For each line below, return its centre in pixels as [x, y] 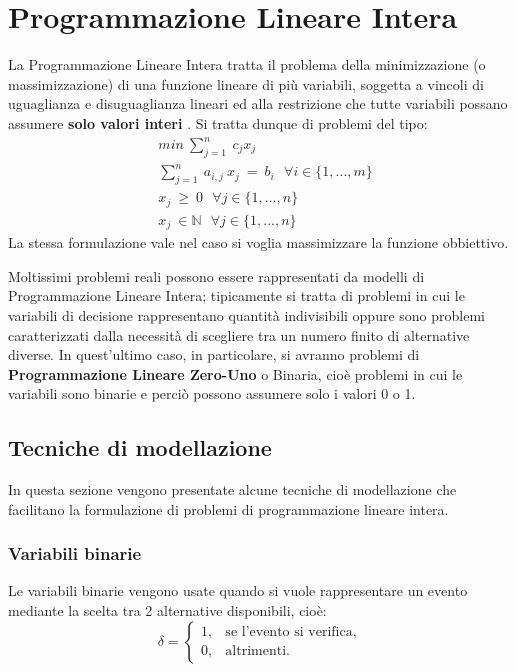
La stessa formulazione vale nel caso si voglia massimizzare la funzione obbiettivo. [258, 242]
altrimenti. [257, 651]
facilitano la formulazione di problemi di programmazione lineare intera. [228, 508]
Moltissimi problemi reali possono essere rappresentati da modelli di [216, 275]
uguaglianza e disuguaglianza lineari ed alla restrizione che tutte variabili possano [258, 103]
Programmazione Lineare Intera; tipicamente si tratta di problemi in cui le [236, 295]
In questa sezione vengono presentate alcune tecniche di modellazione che [232, 489]
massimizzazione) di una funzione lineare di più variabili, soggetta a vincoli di [246, 83]
